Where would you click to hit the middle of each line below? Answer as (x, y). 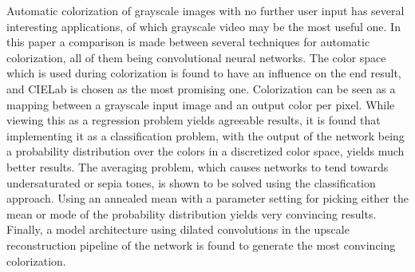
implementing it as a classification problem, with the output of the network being (206, 135)
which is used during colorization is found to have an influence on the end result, (204, 73)
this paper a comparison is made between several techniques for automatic (188, 42)
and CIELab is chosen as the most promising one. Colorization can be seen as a (201, 88)
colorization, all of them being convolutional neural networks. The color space (196, 57)
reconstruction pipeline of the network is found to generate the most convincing (201, 244)
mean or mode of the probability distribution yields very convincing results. (192, 213)
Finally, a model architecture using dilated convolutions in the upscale (178, 229)
